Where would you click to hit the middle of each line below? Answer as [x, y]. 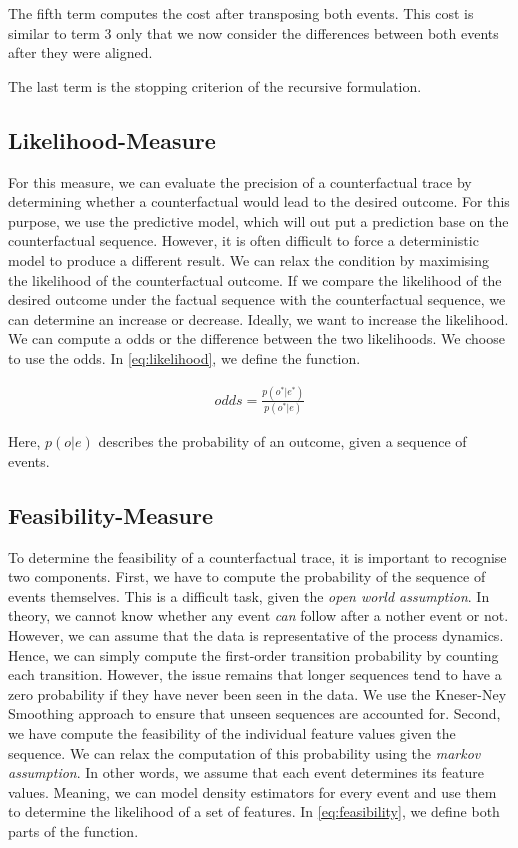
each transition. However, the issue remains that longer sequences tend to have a [255, 674]
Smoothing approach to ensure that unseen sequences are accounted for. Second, [254, 713]
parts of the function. [73, 830]
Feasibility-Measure [110, 514]
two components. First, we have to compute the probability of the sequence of [247, 576]
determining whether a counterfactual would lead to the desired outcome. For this [259, 201]
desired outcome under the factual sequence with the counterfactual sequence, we [257, 299]
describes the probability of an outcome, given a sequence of [282, 441]
